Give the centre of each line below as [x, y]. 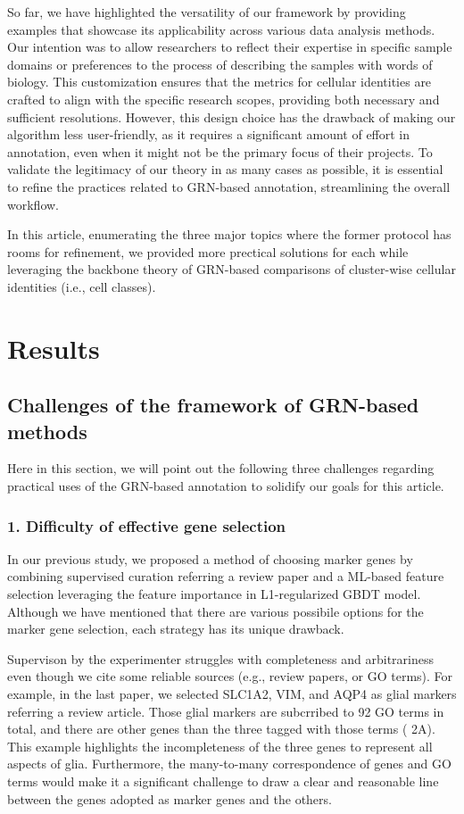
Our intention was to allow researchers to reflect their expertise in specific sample [230, 47]
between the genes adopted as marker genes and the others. [170, 798]
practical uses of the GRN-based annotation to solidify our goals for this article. [226, 486]
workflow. [33, 204]
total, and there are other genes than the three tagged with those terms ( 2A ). [221, 729]
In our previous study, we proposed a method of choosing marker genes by [210, 558]
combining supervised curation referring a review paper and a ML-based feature [226, 576]
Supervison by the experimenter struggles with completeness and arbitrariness [220, 658]
